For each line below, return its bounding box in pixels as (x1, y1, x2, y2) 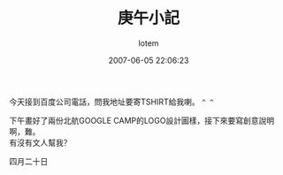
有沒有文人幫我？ (9, 137, 72, 148)
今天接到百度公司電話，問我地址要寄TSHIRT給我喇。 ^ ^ (9, 96, 214, 107)
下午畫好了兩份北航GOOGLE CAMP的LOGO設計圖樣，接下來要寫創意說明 (9, 115, 275, 126)
